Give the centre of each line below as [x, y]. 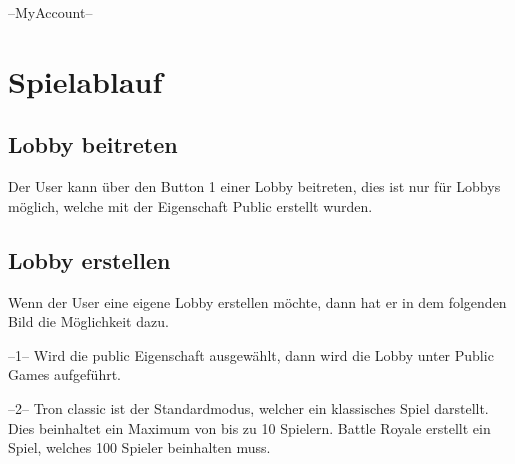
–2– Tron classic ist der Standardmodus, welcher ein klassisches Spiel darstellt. [248, 407]
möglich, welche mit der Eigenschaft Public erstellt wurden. [190, 205]
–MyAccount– [50, 12]
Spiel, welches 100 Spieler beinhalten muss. [139, 447]
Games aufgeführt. [65, 374]
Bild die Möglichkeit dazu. [88, 321]
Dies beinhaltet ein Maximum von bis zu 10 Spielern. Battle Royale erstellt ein [249, 427]
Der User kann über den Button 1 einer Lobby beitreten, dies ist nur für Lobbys [254, 186]
